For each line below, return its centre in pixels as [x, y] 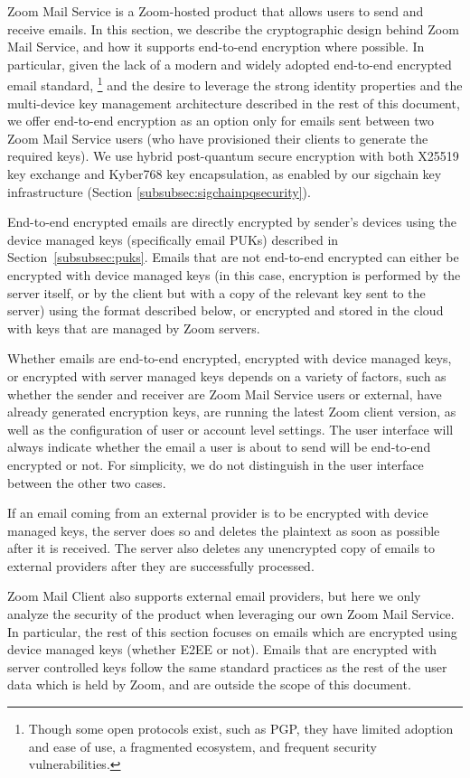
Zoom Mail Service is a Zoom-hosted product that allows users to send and [216, 11]
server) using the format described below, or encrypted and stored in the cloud [226, 310]
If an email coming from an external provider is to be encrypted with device [218, 513]
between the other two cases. [87, 482]
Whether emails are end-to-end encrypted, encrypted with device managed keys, [230, 358]
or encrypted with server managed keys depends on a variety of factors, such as [227, 375]
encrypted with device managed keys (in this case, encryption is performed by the [234, 274]
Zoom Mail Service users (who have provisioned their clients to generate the [218, 138]
